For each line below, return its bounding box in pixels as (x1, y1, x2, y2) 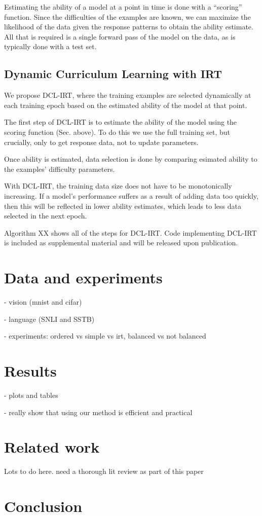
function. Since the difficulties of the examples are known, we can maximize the (4, 11, 251, 22)
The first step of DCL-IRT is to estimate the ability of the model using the (4, 117, 237, 127)
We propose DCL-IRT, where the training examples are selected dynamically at (4, 90, 251, 100)
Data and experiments (4, 267, 163, 288)
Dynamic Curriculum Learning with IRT (4, 66, 222, 82)
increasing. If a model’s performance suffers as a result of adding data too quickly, (4, 190, 258, 201)
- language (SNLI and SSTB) (4, 313, 95, 324)
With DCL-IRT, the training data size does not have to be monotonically (4, 180, 232, 191)
